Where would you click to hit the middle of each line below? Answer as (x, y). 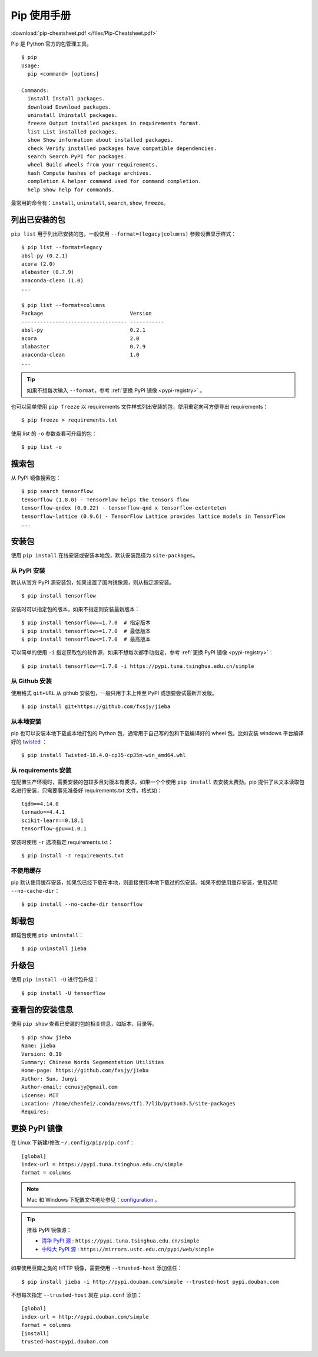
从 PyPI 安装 (28, 570)
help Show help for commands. (71, 190)
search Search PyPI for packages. (77, 157)
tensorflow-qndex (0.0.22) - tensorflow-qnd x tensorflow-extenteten (124, 508)
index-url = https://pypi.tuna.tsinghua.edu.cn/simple (102, 1164)
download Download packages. (69, 107)
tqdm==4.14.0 (40, 804)
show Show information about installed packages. (100, 140)
